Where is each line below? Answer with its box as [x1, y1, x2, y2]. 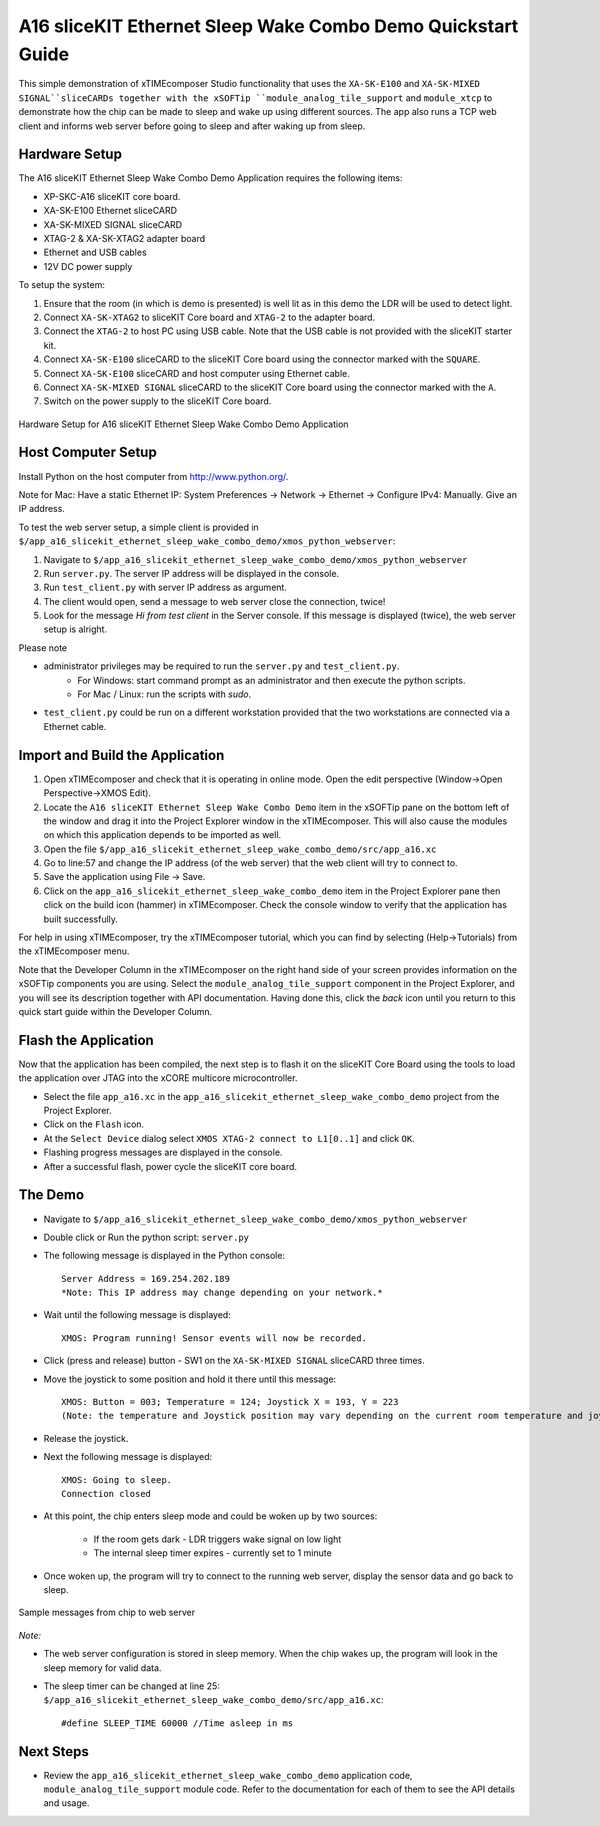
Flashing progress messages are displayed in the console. [43, 1146, 283, 1159]
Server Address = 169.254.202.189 [61, 1273, 230, 1284]
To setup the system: [18, 279, 105, 291]
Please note [18, 641, 68, 654]
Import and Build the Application [18, 746, 225, 764]
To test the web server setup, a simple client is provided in [18, 521, 259, 533]
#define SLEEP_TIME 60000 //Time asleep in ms [61, 1717, 294, 1729]
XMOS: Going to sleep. [61, 1474, 173, 1485]
